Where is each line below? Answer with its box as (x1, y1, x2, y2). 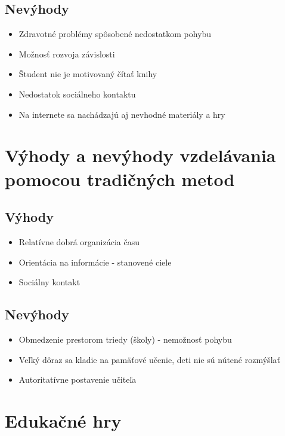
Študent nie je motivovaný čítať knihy (18, 68, 157, 80)
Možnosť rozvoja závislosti (18, 47, 115, 60)
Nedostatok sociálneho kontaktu (18, 87, 136, 100)
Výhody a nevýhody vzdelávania (5, 143, 276, 167)
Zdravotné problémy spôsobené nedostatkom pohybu (18, 28, 212, 40)
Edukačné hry (5, 408, 122, 432)
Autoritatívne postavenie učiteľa (18, 373, 137, 386)
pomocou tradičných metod (5, 166, 235, 191)
